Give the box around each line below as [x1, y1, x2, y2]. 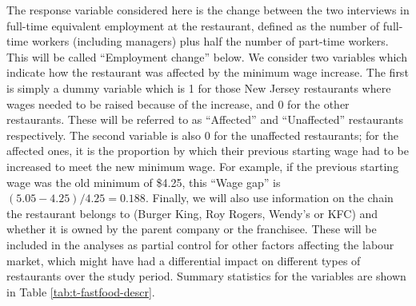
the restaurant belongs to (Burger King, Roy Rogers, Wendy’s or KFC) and [6, 205, 378, 221]
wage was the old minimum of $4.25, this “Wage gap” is [6, 173, 281, 190]
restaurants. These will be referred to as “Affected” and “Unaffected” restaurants [6, 111, 404, 128]
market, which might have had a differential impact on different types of [6, 252, 361, 268]
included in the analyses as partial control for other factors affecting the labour [6, 236, 394, 252]
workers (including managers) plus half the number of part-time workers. [31, 33, 389, 50]
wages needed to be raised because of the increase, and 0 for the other [6, 95, 350, 112]
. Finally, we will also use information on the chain [145, 189, 394, 206]
